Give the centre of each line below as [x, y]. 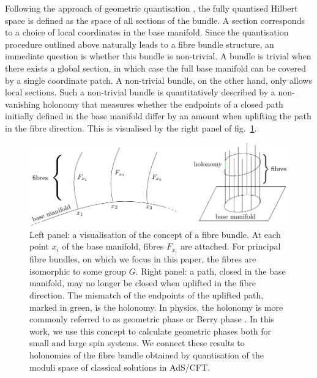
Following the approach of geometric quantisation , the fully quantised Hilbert [151, 8]
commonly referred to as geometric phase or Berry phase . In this [152, 319]
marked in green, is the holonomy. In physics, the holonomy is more [156, 307]
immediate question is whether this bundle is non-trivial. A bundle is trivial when [158, 56]
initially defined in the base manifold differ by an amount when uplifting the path [158, 116]
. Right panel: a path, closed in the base [211, 271]
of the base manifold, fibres [113, 246]
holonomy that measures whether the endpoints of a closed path [163, 104]
